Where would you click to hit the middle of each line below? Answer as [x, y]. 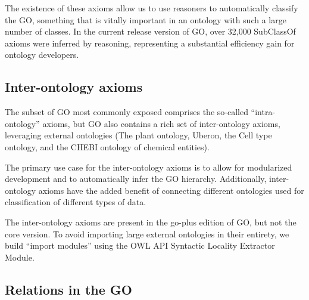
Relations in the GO [68, 289]
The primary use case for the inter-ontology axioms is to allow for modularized [149, 167]
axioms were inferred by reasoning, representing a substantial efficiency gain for [150, 43]
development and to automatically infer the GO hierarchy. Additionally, [136, 179]
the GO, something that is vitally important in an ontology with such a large [146, 19]
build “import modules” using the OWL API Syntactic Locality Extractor [140, 245]
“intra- [263, 112]
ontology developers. [42, 55]
